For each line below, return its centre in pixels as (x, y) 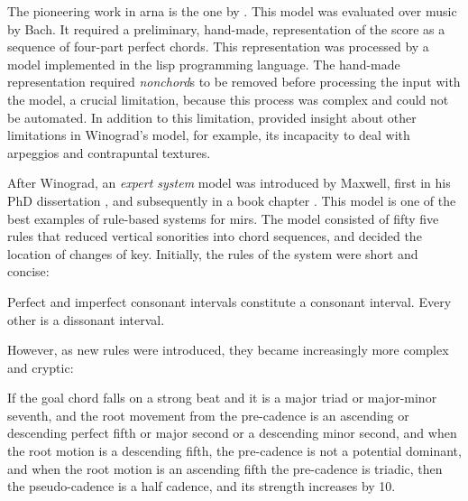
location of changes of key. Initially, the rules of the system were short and (213, 253)
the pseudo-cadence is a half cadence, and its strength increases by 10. (202, 486)
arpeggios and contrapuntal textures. (109, 152)
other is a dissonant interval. (86, 319)
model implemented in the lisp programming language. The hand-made (204, 64)
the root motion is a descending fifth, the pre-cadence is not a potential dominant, (234, 451)
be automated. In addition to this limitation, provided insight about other (212, 117)
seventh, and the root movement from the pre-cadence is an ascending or (208, 415)
